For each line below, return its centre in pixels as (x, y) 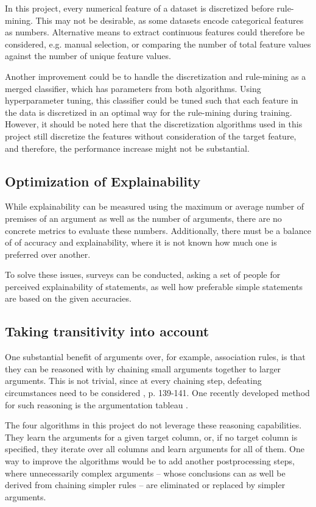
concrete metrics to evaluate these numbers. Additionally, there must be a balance (158, 230)
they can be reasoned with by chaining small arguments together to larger (143, 368)
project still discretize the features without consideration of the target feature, (151, 136)
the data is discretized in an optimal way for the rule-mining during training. (149, 112)
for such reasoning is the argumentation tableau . (97, 404)
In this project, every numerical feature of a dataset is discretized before (139, 8)
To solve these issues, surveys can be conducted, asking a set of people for (143, 275)
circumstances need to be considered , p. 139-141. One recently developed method (157, 393)
